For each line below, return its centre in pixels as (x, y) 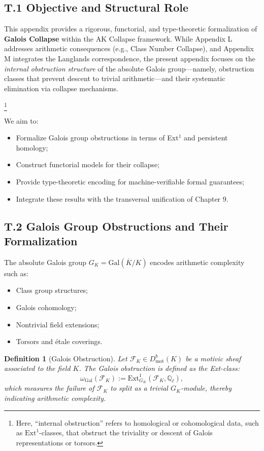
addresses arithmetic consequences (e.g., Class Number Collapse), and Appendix (129, 48)
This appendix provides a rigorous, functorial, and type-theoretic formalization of (131, 29)
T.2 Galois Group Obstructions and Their (116, 226)
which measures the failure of (49, 388)
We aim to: (21, 120)
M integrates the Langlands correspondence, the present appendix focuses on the (130, 58)
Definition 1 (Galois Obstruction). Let (66, 358)
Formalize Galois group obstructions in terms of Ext (97, 138)
